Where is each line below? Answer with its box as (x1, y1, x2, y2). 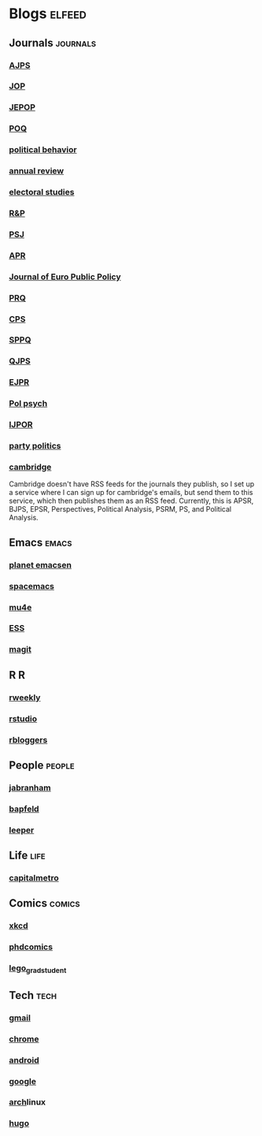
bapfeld (9, 803, 39, 814)
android (9, 1054, 40, 1065)
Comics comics (9, 896, 81, 911)
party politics (9, 441, 61, 452)
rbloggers (9, 734, 48, 745)
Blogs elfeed (9, 5, 87, 23)
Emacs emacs (9, 535, 72, 549)
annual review (9, 166, 65, 177)
